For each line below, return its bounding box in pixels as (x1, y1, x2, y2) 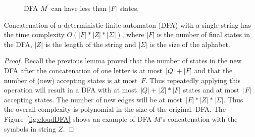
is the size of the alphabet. (150, 39, 230, 49)
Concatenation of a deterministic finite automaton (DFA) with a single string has (4, 19, 251, 30)
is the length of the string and (45, 39, 136, 49)
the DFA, (4, 39, 32, 49)
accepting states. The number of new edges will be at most (4, 94, 183, 104)
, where (122, 29, 144, 40)
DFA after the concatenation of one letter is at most (4, 65, 162, 75)
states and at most (183, 85, 240, 95)
